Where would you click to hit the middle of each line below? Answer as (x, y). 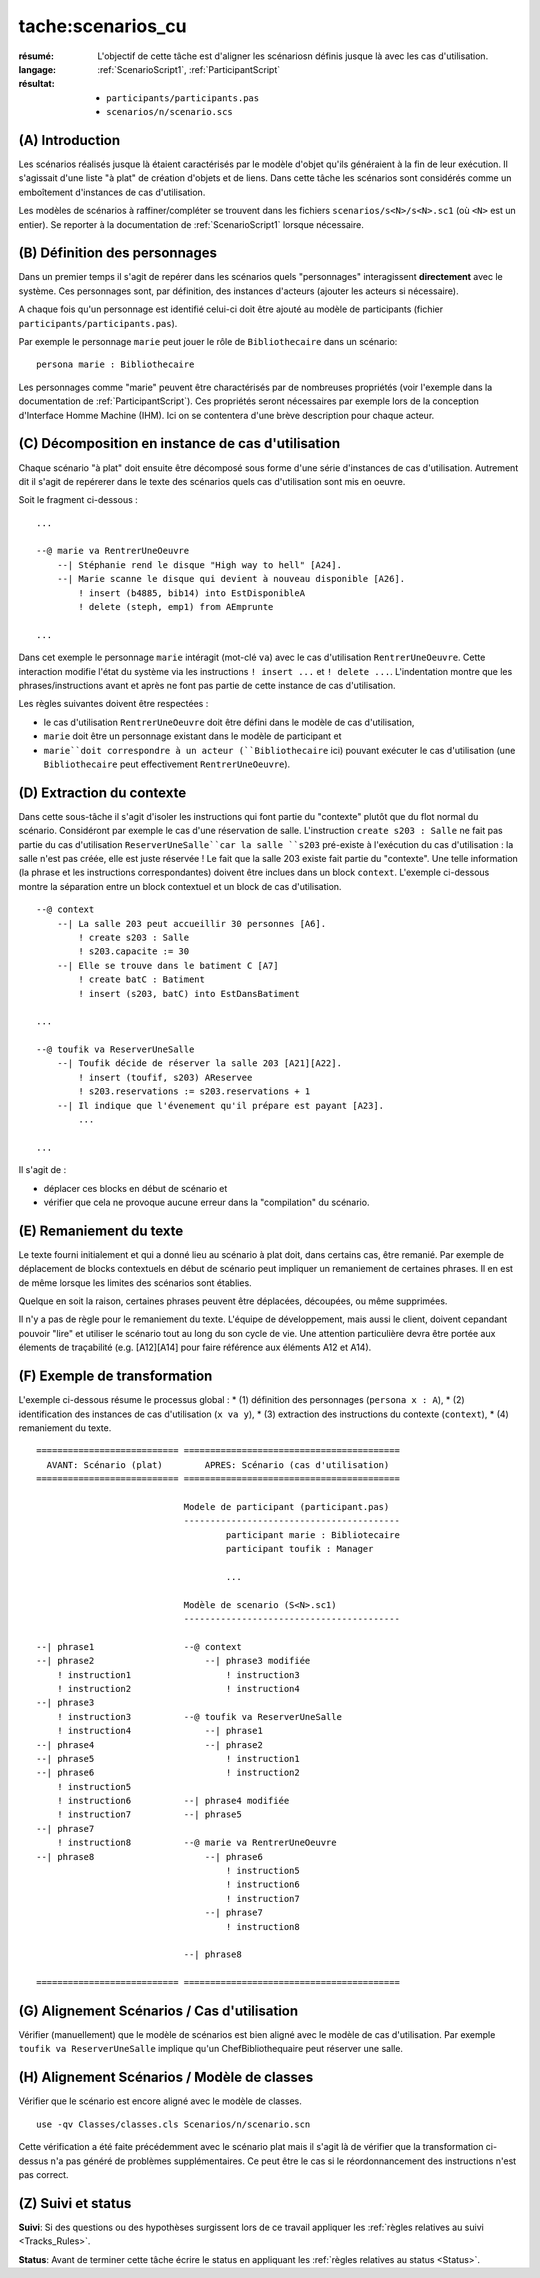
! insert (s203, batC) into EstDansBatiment (189, 993)
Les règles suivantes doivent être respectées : (113, 704)
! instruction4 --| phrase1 (160, 1731)
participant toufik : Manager (299, 1549)
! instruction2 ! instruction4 (178, 1688)
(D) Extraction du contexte (102, 792)
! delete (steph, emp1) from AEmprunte (176, 607)
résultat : (36, 84)
